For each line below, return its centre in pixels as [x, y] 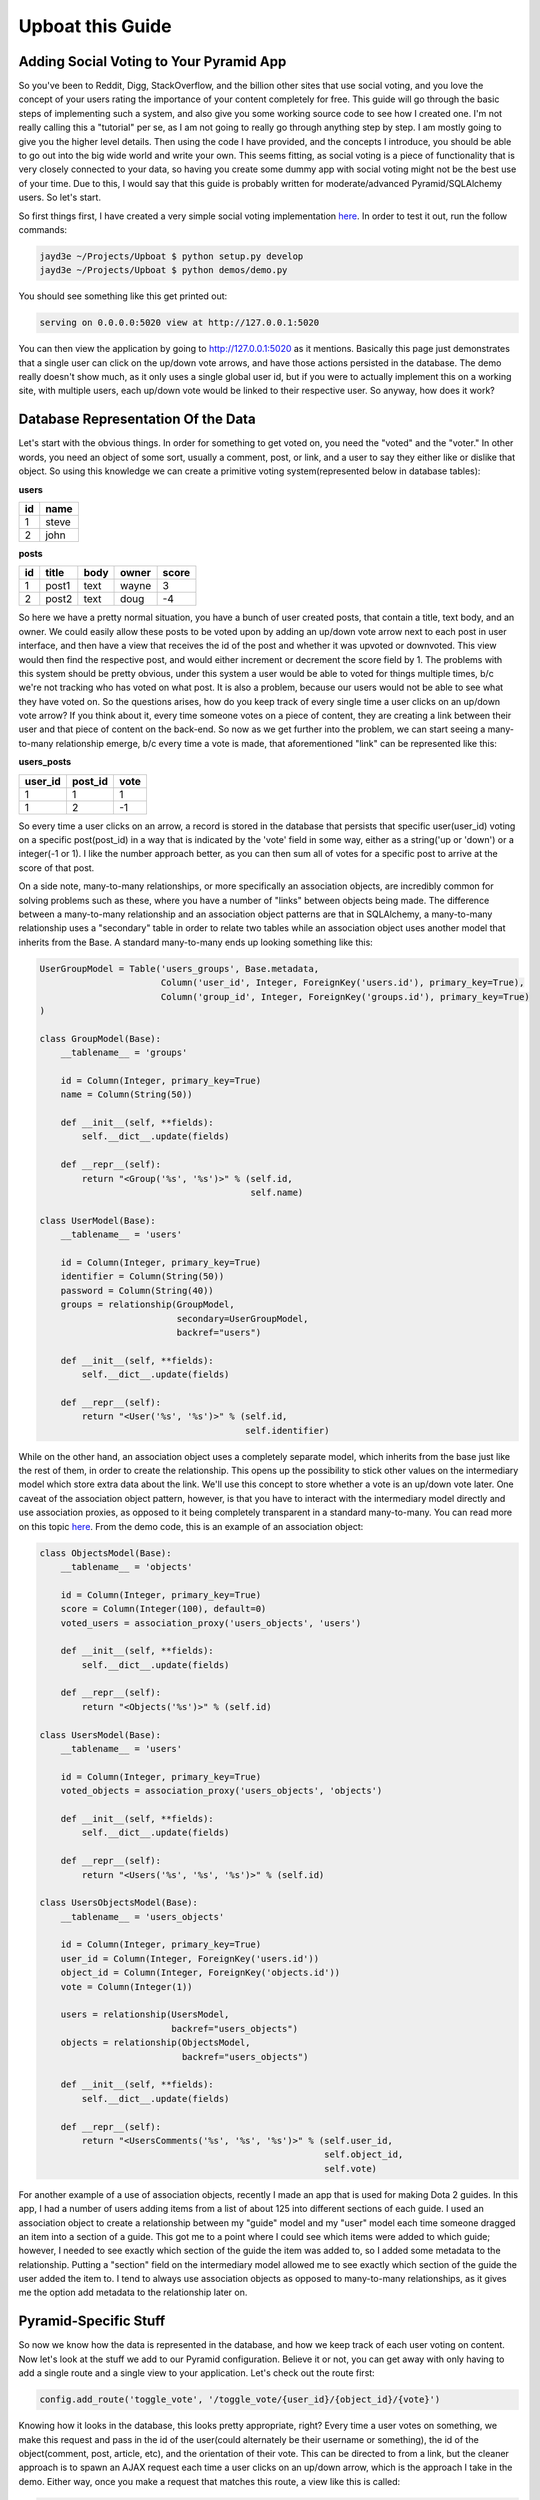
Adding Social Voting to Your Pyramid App [152, 61]
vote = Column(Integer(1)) [127, 1986]
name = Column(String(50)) [127, 1094]
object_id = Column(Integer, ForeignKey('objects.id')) [200, 1973]
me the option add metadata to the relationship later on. [133, 2292]
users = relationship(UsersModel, [145, 2014]
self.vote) [350, 2168]
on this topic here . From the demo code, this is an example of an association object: [191, 1526]
